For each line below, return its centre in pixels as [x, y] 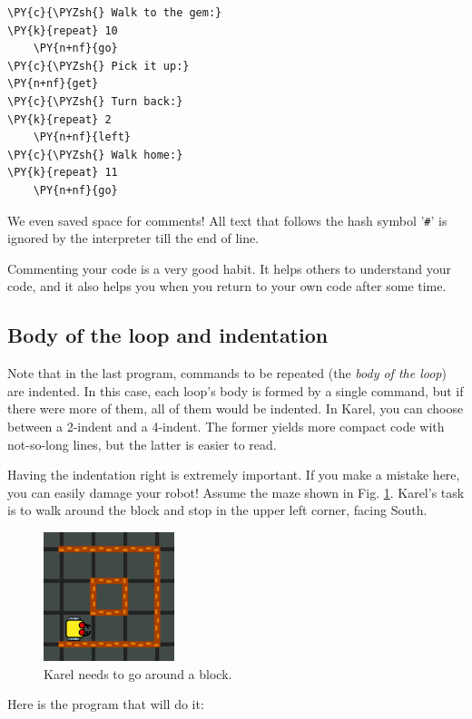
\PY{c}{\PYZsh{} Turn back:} [95, 101]
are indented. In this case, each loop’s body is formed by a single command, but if [236, 390]
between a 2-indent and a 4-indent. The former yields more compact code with [226, 426]
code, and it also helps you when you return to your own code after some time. [227, 286]
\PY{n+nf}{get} [53, 84]
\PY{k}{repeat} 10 [63, 30]
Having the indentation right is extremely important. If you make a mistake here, [234, 475]
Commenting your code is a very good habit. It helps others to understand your [229, 268]
